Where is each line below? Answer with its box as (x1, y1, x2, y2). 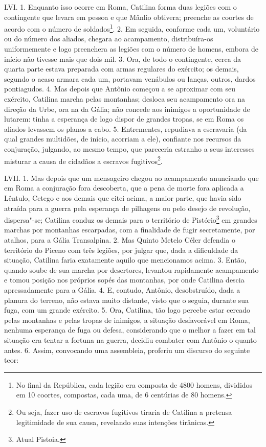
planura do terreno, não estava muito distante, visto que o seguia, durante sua (4, 294, 249, 305)
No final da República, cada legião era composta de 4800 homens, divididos (16, 379, 253, 390)
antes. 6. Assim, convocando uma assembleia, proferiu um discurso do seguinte (4, 344, 250, 355)
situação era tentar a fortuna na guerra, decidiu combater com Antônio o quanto (4, 334, 257, 345)
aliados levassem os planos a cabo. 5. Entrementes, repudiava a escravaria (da (4, 123, 247, 134)
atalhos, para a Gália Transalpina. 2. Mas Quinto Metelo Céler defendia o (4, 234, 235, 245)
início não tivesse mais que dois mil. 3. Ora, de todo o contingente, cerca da (4, 53, 241, 64)
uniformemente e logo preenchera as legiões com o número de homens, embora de (4, 43, 258, 54)
